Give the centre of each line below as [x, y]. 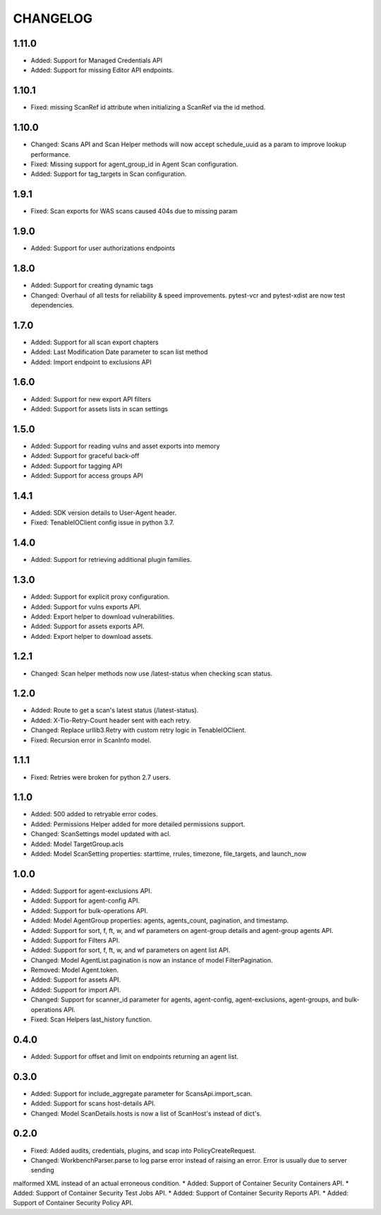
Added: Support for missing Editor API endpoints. [102, 70]
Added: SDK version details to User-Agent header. [103, 512]
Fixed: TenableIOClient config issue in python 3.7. [102, 522]
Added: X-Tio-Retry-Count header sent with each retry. [111, 720]
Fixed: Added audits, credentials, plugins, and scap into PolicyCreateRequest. [144, 1150]
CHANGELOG [53, 18]
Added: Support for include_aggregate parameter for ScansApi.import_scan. [141, 1093]
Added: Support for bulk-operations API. [89, 910]
